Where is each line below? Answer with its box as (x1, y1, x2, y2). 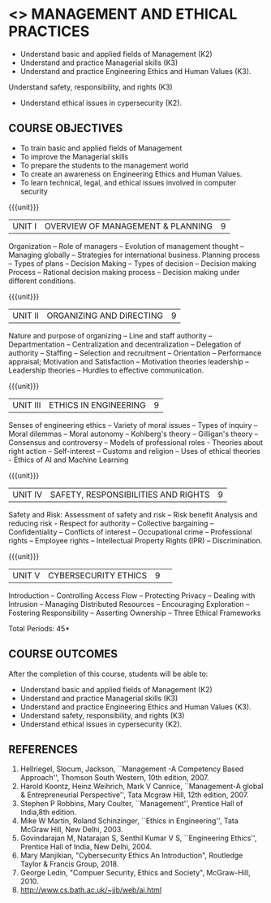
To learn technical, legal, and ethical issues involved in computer (19, 177, 237, 187)
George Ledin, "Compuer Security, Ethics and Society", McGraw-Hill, (19, 868, 252, 878)
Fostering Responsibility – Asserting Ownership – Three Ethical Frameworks (8, 608, 261, 617)
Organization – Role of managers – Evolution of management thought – (8, 241, 244, 251)
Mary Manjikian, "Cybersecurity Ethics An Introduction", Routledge (19, 851, 243, 861)
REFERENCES (8, 742, 79, 757)
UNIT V (12, 569, 41, 581)
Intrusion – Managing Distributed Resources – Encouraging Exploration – (8, 599, 250, 609)
